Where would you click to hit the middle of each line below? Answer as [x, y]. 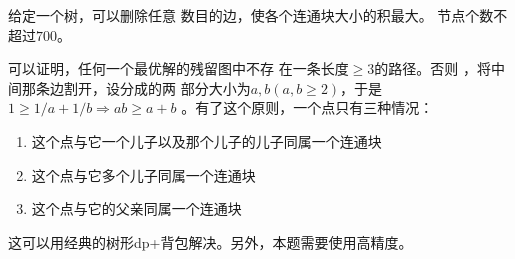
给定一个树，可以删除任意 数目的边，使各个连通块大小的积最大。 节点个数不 [258, 15]
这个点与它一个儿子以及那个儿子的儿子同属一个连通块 [206, 140]
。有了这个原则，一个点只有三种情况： [307, 107]
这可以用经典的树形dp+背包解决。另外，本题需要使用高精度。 [210, 241]
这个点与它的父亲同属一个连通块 [136, 208]
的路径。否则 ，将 [432, 68]
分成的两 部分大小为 [185, 87]
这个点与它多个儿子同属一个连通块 [143, 174]
